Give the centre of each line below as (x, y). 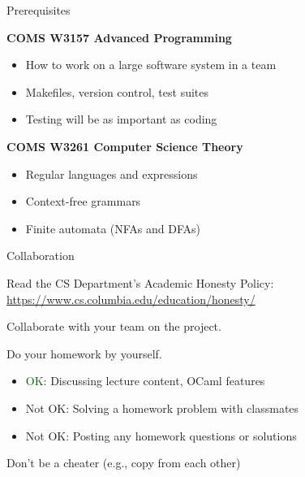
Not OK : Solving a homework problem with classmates (162, 408)
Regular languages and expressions (112, 173)
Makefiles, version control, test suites (117, 91)
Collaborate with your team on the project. (114, 326)
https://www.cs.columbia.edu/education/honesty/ (131, 299)
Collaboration (41, 256)
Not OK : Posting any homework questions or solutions (161, 435)
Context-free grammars (83, 201)
